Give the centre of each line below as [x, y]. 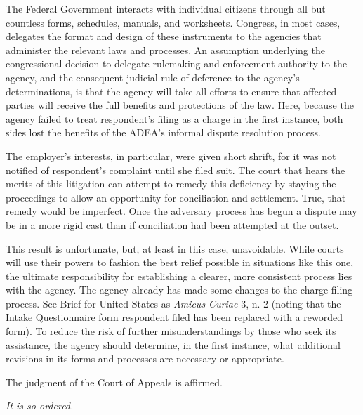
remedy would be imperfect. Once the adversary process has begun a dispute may [181, 211]
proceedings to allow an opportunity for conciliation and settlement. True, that [176, 197]
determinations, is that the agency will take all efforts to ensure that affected [171, 91]
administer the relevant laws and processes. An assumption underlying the [165, 50]
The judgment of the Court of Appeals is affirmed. [114, 382]
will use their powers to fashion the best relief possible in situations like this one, [180, 262]
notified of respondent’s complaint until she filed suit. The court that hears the [176, 170]
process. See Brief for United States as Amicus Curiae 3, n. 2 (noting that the [173, 303]
